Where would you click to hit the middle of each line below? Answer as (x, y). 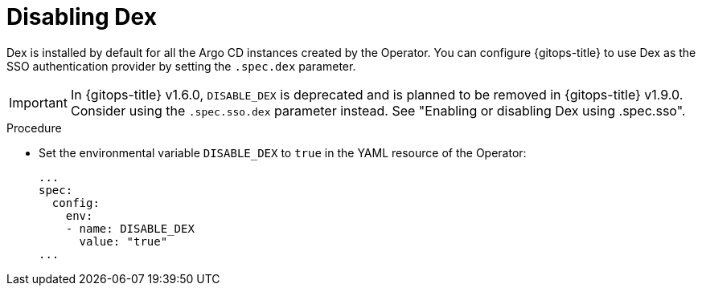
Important (38, 102)
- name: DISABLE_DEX (130, 228)
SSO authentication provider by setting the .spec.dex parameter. (181, 66)
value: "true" (123, 241)
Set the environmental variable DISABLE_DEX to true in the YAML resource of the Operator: (283, 152)
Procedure (34, 128)
